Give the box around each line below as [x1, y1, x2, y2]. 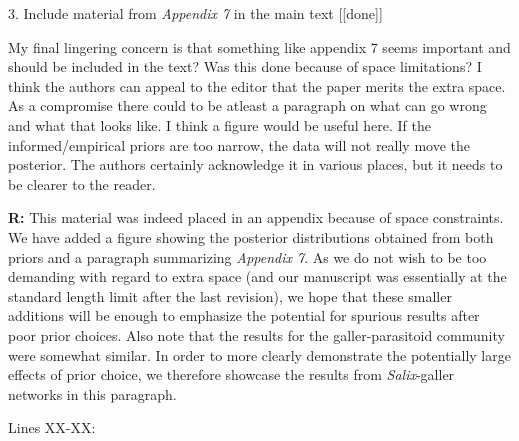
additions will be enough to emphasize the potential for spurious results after [8, 305, 480, 326]
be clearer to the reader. [8, 173, 156, 194]
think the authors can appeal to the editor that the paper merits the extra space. [8, 75, 506, 96]
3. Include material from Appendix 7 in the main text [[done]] [8, 3, 383, 23]
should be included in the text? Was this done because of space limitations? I [8, 56, 482, 77]
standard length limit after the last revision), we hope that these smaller [8, 285, 452, 306]
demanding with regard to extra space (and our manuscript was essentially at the [8, 266, 507, 287]
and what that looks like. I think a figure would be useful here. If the [8, 114, 431, 135]
